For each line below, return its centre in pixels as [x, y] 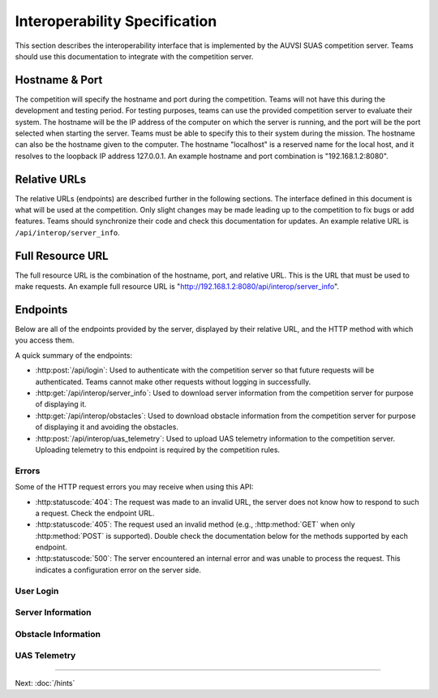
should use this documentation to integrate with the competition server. [134, 56]
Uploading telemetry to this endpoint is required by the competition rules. [157, 450]
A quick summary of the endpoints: [74, 355]
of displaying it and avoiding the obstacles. [107, 427]
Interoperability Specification [116, 21]
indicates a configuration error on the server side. [118, 570]
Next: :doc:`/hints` [45, 683]
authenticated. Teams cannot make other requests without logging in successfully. [173, 381]
